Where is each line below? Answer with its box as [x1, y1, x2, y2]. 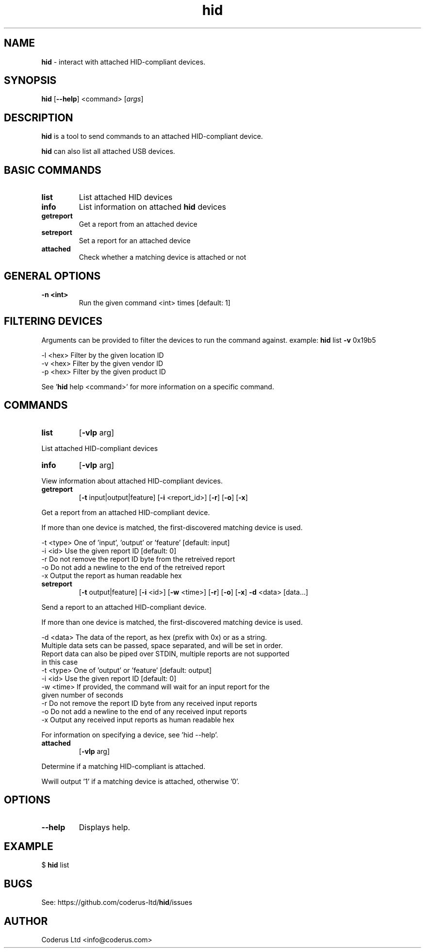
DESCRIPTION [4, 111, 73, 124]
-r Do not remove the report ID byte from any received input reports [41, 699, 257, 707]
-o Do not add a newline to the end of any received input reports [41, 707, 247, 716]
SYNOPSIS [4, 74, 57, 87]
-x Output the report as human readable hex [41, 571, 182, 580]
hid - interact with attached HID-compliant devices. [41, 57, 206, 66]
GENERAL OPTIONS [4, 269, 101, 282]
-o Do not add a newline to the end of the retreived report [41, 563, 225, 571]
